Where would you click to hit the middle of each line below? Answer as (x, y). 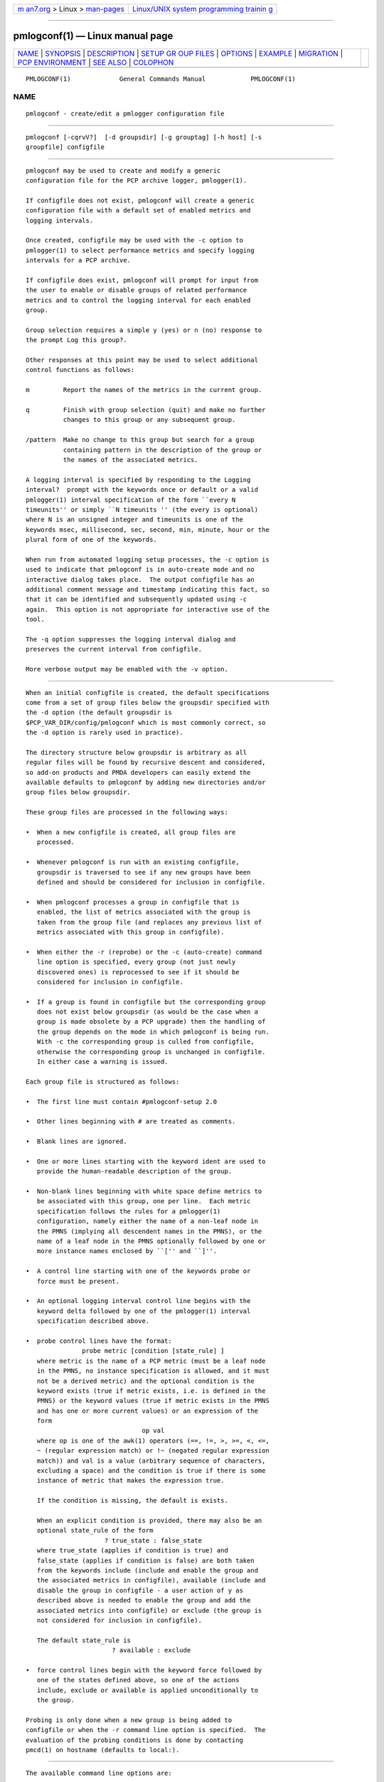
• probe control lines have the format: (99, 1341)
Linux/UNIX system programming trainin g (203, 9)
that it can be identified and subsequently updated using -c (137, 599)
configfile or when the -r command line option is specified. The (146, 1730)
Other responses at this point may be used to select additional (142, 360)
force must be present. (78, 1281)
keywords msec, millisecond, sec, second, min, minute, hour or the (148, 530)
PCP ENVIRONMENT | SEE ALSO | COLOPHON (96, 62)
